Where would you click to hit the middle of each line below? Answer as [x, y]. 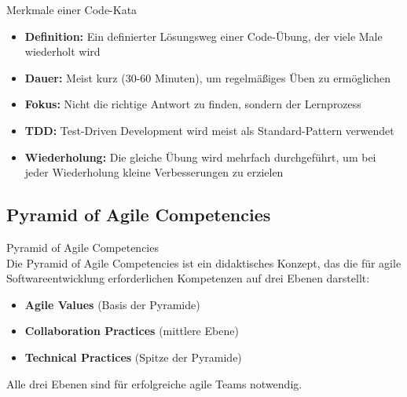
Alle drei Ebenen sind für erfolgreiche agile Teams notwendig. [154, 383]
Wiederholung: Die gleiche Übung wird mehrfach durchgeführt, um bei [200, 157]
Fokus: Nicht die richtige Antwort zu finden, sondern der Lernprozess [193, 104]
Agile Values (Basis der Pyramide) [112, 304]
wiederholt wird [62, 51]
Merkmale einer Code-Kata [72, 9]
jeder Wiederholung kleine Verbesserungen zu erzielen [154, 172]
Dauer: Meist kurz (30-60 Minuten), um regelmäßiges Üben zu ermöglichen [207, 77]
